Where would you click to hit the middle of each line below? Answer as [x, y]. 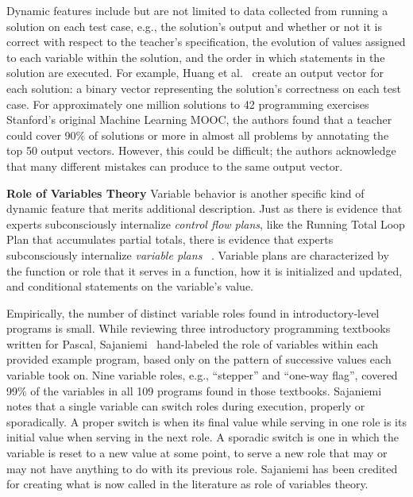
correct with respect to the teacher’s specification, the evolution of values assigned [206, 42]
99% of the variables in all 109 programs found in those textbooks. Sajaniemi [194, 390]
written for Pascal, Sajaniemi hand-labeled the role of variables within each [192, 343]
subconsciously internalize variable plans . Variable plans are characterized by [198, 254]
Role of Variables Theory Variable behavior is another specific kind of [185, 193]
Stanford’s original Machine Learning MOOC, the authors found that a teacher [199, 119]
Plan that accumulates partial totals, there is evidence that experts [170, 239]
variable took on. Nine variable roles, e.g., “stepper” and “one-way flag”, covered [202, 375]
